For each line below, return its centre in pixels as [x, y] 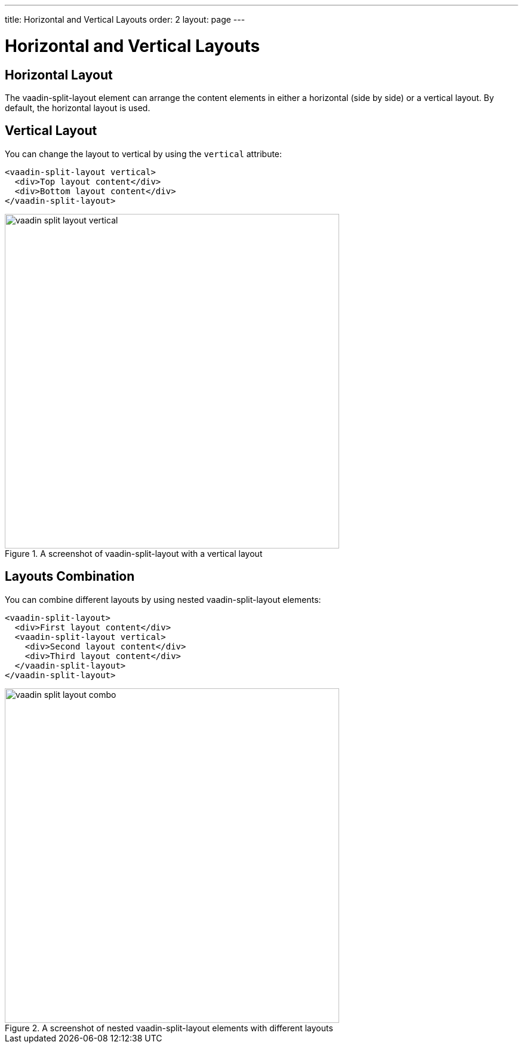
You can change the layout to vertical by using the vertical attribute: [144, 154]
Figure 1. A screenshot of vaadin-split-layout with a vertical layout [134, 553]
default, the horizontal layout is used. [78, 108]
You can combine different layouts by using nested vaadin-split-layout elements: [163, 599]
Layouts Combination [70, 577]
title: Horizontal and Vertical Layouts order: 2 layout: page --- [125, 19]
